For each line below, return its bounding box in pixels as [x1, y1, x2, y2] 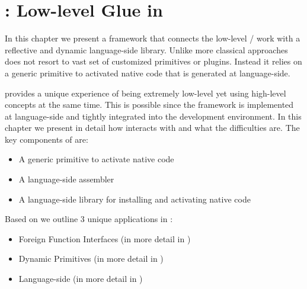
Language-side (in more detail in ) [18, 272, 143, 285]
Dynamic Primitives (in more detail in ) [18, 252, 164, 265]
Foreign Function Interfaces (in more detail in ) [18, 232, 191, 245]
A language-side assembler [18, 173, 114, 185]
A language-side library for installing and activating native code [18, 192, 251, 205]
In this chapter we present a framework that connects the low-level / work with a [5, 32, 300, 44]
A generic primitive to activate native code [18, 153, 174, 165]
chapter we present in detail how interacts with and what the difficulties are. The [5, 121, 300, 134]
